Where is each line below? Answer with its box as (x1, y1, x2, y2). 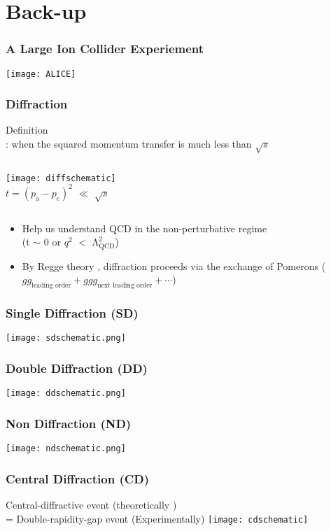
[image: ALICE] (6, 69, 76, 79)
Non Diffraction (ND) (6, 414, 132, 432)
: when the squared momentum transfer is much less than (6, 136, 252, 151)
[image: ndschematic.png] (6, 444, 126, 454)
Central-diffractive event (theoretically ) (6, 497, 177, 512)
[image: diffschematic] (6, 173, 116, 183)
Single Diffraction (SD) (6, 304, 139, 322)
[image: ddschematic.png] (6, 388, 126, 399)
